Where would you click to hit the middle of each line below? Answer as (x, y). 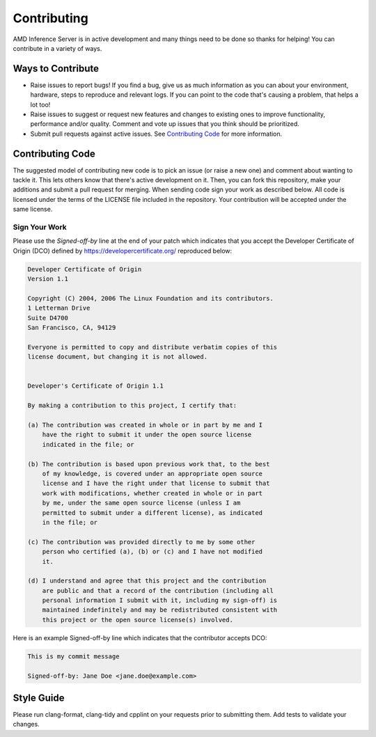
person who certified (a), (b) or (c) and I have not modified (152, 552)
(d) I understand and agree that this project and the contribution (147, 581)
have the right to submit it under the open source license (147, 435)
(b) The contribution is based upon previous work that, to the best (149, 464)
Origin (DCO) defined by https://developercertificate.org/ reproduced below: (123, 251)
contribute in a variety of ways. (57, 48)
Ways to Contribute (56, 69)
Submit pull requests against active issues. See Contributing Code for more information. (156, 134)
